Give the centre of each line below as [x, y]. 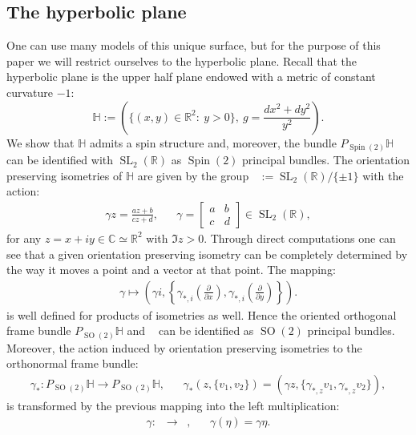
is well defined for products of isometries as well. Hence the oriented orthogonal [202, 314]
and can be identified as [190, 330]
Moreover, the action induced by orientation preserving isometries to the [184, 347]
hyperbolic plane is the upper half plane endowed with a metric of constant [191, 77]
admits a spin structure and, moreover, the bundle [213, 142]
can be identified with [60, 160]
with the [383, 175]
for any [24, 238]
